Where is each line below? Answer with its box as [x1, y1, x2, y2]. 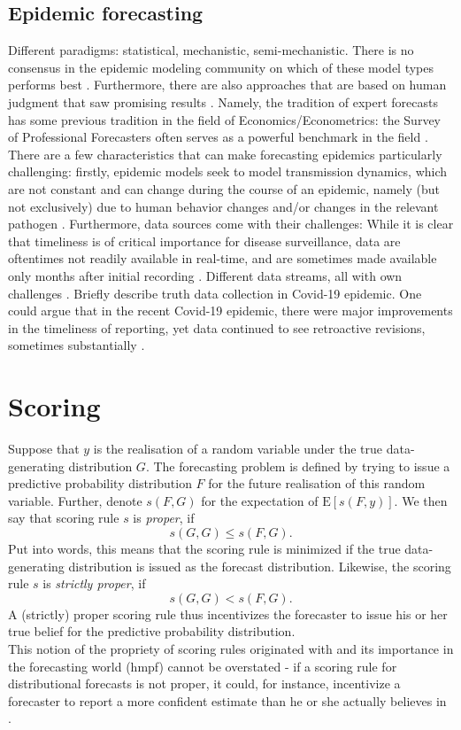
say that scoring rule [8, 509, 119, 527]
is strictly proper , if [42, 574, 146, 593]
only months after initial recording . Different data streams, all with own [8, 266, 403, 284]
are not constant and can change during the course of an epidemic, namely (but [8, 179, 440, 198]
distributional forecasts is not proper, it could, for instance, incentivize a [8, 674, 401, 693]
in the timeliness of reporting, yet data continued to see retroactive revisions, [8, 318, 426, 337]
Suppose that [8, 439, 80, 458]
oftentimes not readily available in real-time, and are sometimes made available [8, 249, 437, 268]
